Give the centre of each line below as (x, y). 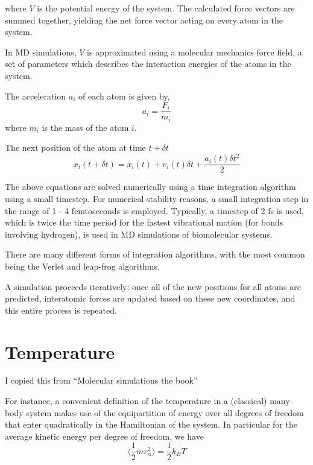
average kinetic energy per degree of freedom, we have (104, 436)
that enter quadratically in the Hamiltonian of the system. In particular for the (151, 424)
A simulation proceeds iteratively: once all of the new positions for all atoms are (153, 286)
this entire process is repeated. (61, 310)
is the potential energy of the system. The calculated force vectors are (166, 8)
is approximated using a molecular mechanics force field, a (194, 52)
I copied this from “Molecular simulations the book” (101, 380)
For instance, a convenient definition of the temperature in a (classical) (136, 401)
